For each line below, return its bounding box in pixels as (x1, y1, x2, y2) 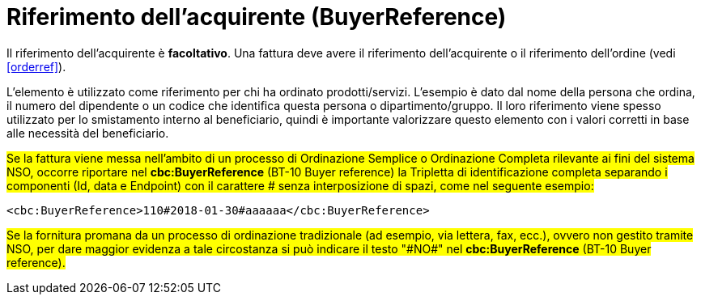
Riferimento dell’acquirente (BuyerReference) (6, 3, 507, 31)
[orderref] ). (6, 59, 66, 74)
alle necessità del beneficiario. (6, 125, 169, 140)
